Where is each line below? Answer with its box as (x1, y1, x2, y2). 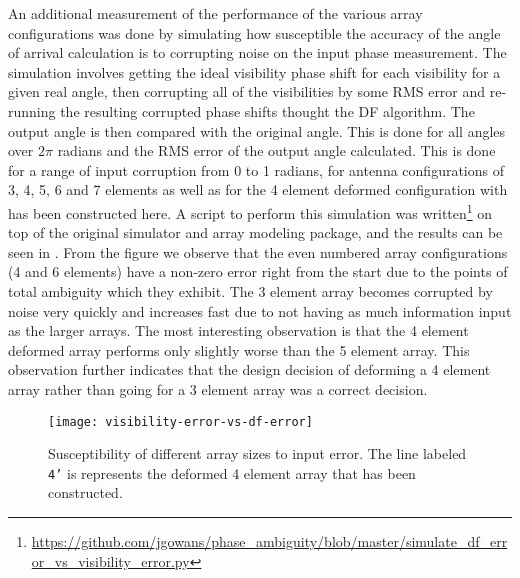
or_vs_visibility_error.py (31, 550, 190, 571)
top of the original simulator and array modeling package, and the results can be (8, 222, 503, 243)
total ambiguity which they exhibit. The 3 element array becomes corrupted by (8, 280, 493, 301)
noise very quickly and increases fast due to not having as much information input (8, 300, 512, 321)
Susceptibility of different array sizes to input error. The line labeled (48, 443, 467, 464)
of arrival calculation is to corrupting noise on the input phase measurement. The (8, 42, 507, 63)
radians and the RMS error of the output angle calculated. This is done (57, 140, 496, 161)
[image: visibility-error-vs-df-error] (48, 414, 313, 429)
